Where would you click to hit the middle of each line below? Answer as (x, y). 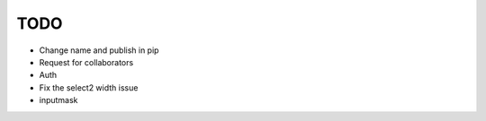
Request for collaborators (86, 62)
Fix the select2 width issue (89, 87)
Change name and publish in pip (99, 50)
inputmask (58, 100)
